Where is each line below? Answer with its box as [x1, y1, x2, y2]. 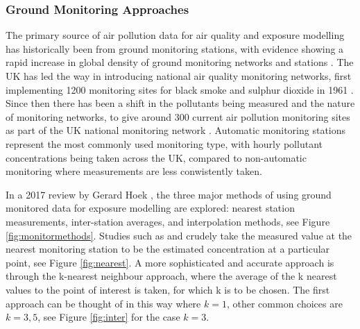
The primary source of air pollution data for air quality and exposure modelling [6, 28, 345, 42]
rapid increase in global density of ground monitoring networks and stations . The [6, 55, 354, 69]
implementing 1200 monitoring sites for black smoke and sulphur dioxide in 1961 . [6, 82, 354, 96]
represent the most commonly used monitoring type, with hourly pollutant [6, 136, 323, 151]
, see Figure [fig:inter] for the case [37, 310, 180, 324]
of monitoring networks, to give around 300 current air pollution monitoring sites [6, 109, 350, 124]
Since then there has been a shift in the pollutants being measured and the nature [6, 96, 355, 110]
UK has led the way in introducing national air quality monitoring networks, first [6, 69, 352, 83]
